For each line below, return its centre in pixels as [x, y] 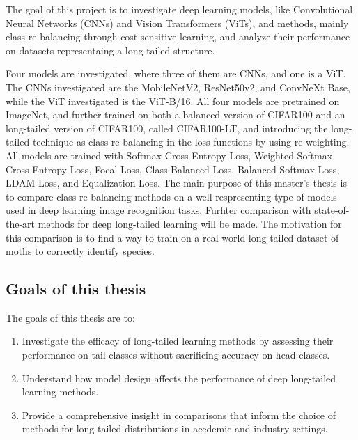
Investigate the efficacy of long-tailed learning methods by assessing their [178, 341]
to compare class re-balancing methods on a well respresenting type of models [171, 196]
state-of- [332, 210]
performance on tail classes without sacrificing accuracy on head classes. [176, 355]
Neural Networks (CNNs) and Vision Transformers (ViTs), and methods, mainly [177, 23]
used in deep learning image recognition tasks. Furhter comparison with [158, 210]
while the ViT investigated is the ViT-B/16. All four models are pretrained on [173, 101]
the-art [21, 223]
